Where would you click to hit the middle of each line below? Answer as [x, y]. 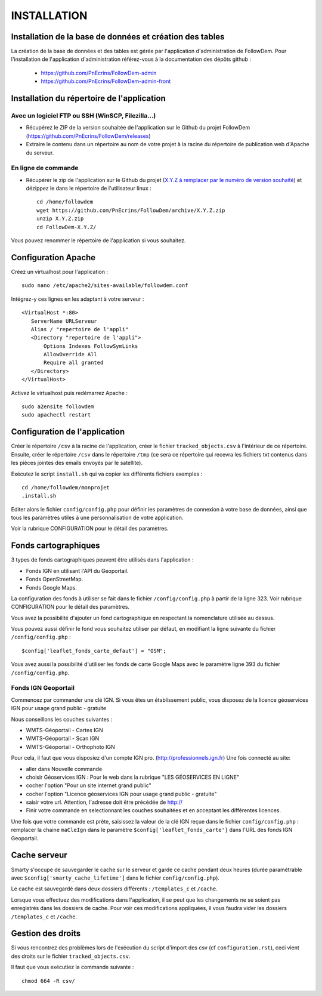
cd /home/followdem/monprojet [66, 487]
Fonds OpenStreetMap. [55, 579]
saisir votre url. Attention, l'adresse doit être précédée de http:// [104, 802]
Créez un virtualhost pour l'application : [60, 272]
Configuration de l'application [68, 432]
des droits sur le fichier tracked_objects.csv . [71, 956]
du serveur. [40, 153]
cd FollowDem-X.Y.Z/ [66, 227]
